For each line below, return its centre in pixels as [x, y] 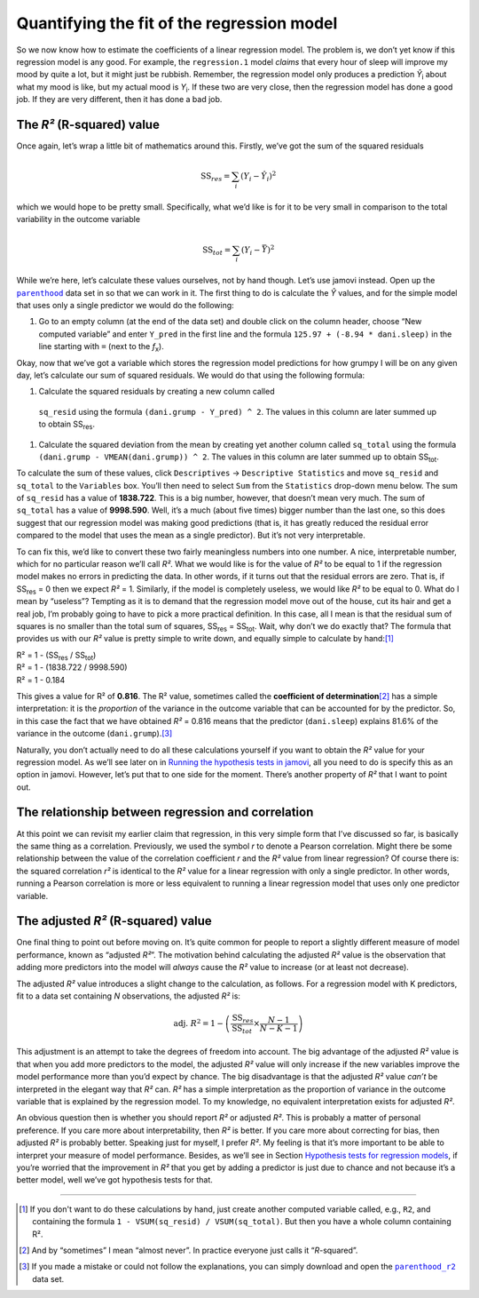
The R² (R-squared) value [88, 124]
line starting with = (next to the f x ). [101, 347]
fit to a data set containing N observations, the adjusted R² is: [129, 996]
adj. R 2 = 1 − [198, 1023]
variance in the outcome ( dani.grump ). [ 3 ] [94, 734]
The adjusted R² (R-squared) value [114, 921]
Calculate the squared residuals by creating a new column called [157, 392]
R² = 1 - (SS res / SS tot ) [56, 656]
